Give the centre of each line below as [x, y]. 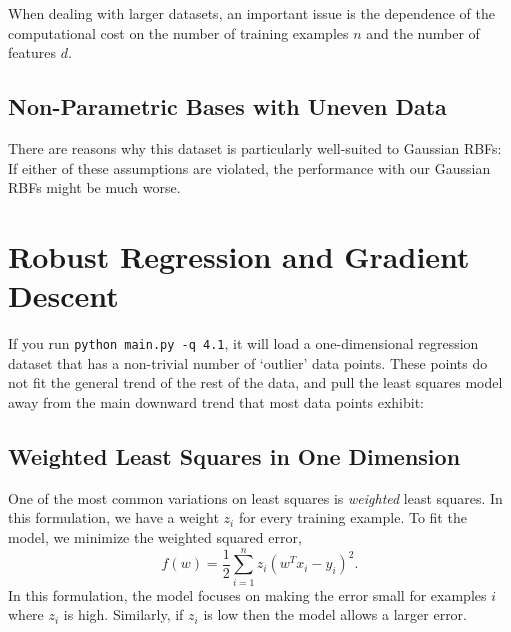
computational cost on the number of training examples [178, 32]
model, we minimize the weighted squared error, [155, 536]
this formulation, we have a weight [113, 517]
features [32, 52]
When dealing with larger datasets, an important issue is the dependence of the [252, 13]
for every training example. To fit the [352, 517]
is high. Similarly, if [123, 614]
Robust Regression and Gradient [239, 255]
